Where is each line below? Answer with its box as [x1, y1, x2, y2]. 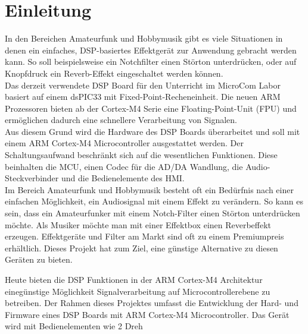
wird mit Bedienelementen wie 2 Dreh [5, 320, 143, 332]
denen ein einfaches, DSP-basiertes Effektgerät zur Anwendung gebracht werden [5, 43, 297, 56]
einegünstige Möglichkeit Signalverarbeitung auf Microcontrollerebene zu [5, 285, 270, 297]
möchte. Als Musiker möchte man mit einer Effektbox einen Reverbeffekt [5, 218, 272, 231]
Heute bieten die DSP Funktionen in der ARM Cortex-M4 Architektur [5, 273, 263, 285]
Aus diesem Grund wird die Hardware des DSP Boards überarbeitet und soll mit [5, 125, 300, 137]
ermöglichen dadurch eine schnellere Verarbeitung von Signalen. [5, 114, 237, 126]
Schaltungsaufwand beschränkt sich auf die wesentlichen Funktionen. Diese [5, 149, 278, 161]
